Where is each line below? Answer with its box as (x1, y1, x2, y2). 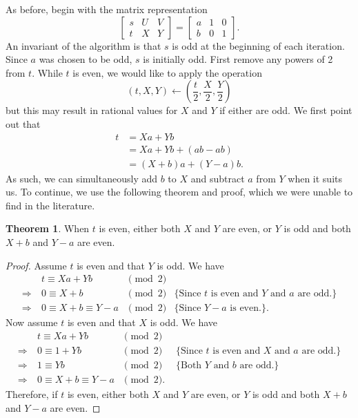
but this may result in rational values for (6, 103, 178, 117)
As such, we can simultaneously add (6, 171, 158, 185)
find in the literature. (6, 198, 95, 212)
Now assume (6, 315, 58, 330)
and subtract (190, 171, 245, 185)
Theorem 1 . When (6, 221, 90, 236)
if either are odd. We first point (219, 103, 352, 117)
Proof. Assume (6, 258, 67, 272)
